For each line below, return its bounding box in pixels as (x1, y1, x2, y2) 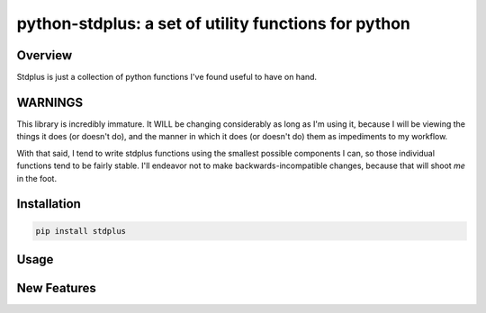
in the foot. (16, 173, 58, 183)
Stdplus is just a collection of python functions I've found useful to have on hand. (16, 72, 318, 83)
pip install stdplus (35, 226, 126, 236)
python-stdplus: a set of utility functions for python (16, 13, 411, 33)
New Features (16, 280, 96, 296)
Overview (16, 48, 73, 63)
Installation (16, 196, 81, 211)
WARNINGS (16, 94, 84, 110)
